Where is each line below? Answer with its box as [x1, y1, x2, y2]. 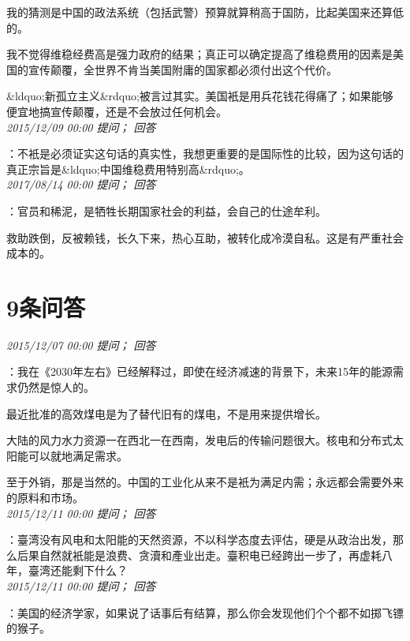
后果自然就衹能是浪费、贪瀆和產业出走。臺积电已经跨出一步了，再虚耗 [17, 546, 382, 563]
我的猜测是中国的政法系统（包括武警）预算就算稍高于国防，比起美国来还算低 [6, 4, 404, 20]
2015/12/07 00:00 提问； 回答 [6, 336, 156, 353]
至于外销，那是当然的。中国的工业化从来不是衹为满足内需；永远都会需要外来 [6, 474, 404, 490]
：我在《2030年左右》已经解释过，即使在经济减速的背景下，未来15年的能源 [6, 363, 393, 380]
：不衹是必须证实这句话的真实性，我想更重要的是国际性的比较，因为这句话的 [6, 145, 404, 162]
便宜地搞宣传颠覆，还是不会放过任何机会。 [6, 103, 227, 119]
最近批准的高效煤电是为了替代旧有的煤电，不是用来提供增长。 [6, 405, 326, 422]
